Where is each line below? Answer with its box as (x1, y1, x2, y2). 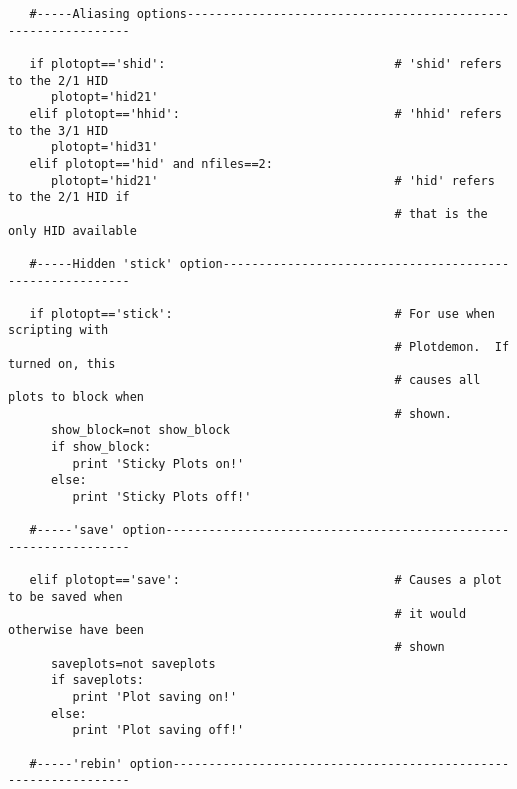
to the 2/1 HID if (8, 190, 130, 205)
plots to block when (8, 390, 145, 405)
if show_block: (50, 440, 152, 455)
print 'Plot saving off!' (72, 723, 245, 738)
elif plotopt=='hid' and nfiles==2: (29, 156, 273, 171)
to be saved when (8, 589, 123, 604)
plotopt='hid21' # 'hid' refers (50, 173, 495, 188)
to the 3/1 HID (8, 123, 109, 138)
